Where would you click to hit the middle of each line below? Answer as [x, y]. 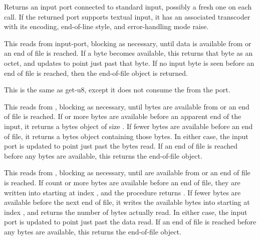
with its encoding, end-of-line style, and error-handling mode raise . [106, 26]
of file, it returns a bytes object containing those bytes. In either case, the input [126, 136]
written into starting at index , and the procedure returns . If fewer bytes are [122, 192]
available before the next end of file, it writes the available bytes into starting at [127, 202]
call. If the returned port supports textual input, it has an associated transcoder [127, 16]
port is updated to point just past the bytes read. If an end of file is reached [121, 146]
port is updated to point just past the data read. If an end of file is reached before [130, 222]
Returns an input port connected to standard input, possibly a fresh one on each [128, 7]
